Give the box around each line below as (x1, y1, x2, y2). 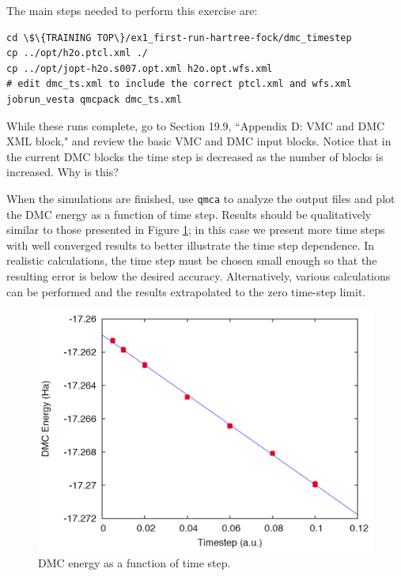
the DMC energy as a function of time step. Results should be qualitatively (6, 205, 372, 222)
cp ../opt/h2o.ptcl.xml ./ (6, 47, 148, 59)
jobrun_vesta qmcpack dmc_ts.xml (6, 93, 182, 105)
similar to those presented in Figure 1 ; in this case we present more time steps (6, 221, 385, 238)
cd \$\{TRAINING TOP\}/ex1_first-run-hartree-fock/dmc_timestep (6, 32, 352, 43)
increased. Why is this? (6, 164, 119, 180)
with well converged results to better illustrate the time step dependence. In (6, 236, 375, 253)
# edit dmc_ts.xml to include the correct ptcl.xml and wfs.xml (6, 78, 352, 90)
